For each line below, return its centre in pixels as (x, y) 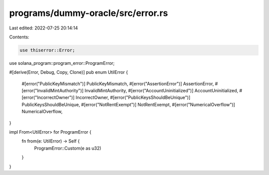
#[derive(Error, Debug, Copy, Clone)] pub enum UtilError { (68, 72)
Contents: (19, 37)
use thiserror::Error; (47, 50)
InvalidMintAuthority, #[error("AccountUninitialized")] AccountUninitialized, (162, 91)
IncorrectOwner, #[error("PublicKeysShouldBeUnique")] (133, 98)
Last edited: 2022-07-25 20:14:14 (44, 28)
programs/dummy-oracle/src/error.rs (89, 13)
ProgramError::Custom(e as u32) (68, 148)
